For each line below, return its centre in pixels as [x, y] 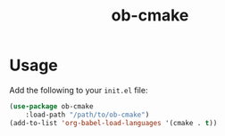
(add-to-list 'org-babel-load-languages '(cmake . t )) [113, 123]
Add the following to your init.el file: [79, 90]
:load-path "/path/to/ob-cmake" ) [87, 115]
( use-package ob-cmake [51, 106]
